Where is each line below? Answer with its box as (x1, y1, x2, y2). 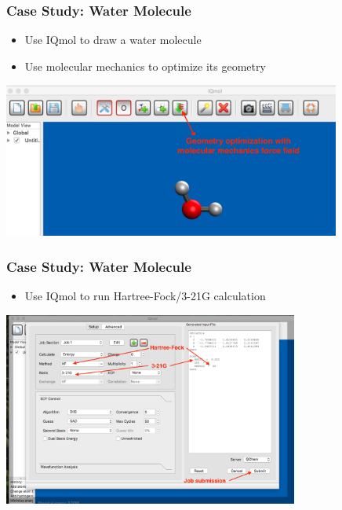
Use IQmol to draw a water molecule (24, 31, 202, 48)
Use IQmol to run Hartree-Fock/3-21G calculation (24, 288, 266, 304)
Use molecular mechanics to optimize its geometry (24, 57, 266, 74)
